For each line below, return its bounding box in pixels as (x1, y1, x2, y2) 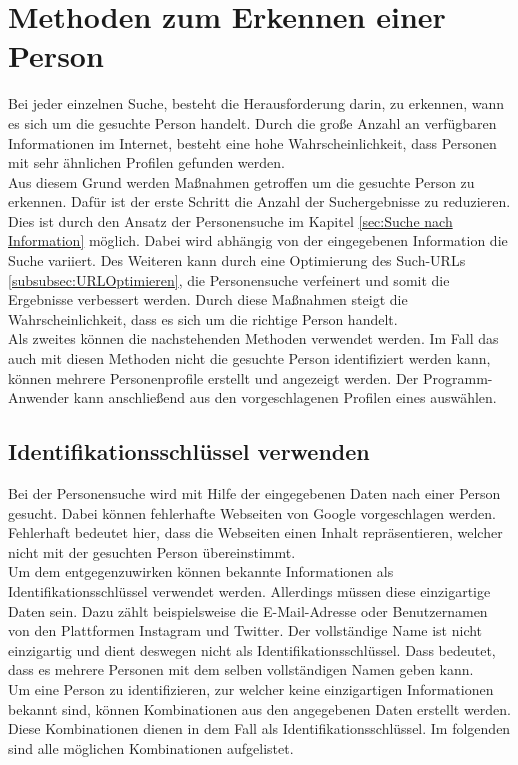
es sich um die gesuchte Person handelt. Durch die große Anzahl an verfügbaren (8, 112, 497, 133)
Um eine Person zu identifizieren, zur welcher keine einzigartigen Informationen (8, 678, 494, 699)
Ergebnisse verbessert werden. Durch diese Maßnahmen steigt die (8, 289, 408, 310)
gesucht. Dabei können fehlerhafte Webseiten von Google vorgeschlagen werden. (8, 502, 496, 523)
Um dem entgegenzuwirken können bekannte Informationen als (8, 561, 394, 582)
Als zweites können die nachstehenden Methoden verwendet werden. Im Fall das (8, 328, 499, 349)
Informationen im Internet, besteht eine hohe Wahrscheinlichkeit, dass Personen (8, 132, 497, 153)
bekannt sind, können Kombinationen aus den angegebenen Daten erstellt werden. (8, 698, 511, 719)
